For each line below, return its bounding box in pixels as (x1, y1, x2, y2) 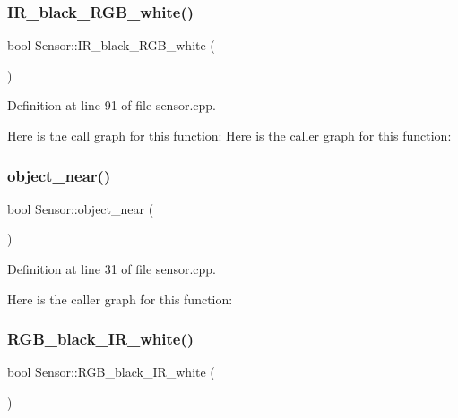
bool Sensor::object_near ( (7, 199, 154, 218)
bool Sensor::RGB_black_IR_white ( (7, 363, 215, 381)
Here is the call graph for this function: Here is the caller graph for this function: (7, 126, 452, 144)
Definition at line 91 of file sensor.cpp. (7, 96, 216, 115)
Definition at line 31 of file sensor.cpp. (7, 260, 216, 277)
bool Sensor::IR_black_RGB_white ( (7, 36, 215, 55)
